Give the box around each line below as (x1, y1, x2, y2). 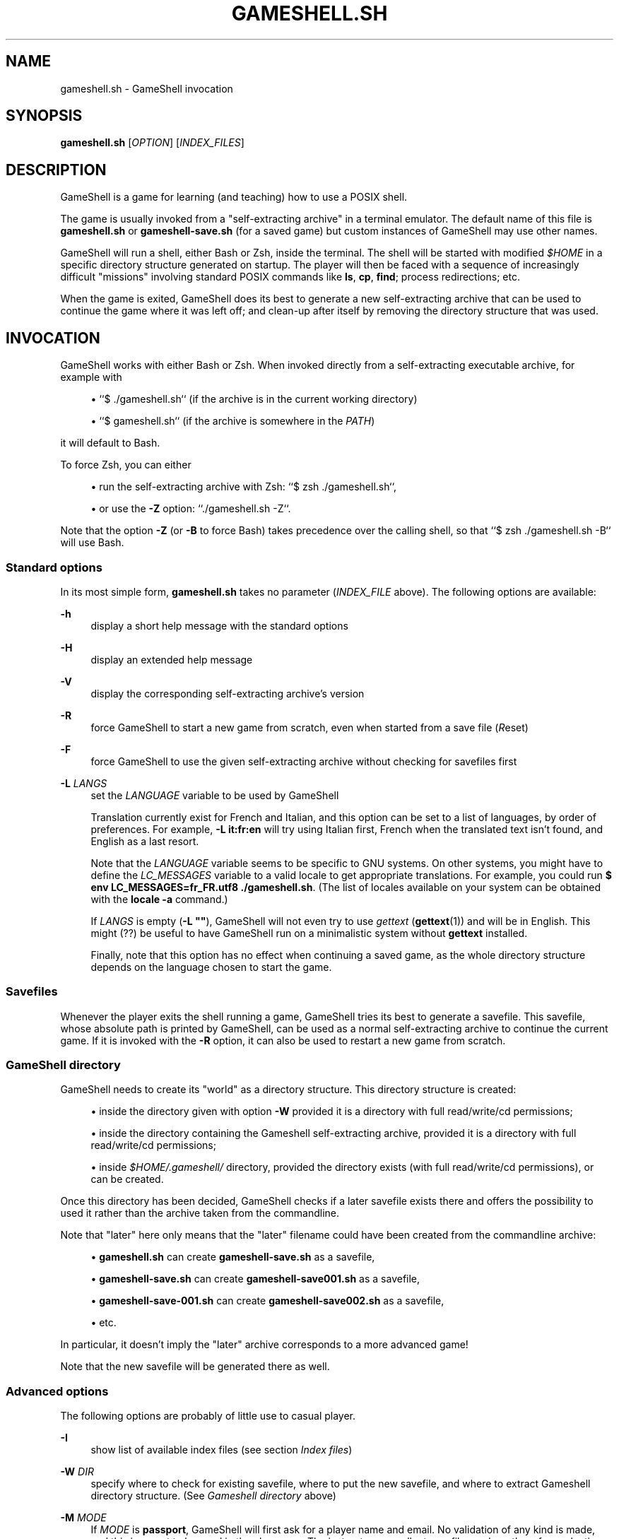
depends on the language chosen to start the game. (90, 960, 332, 973)
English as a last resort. (90, 835, 199, 847)
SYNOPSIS (6, 107, 83, 125)
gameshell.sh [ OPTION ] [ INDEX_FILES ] (60, 136, 244, 149)
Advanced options (6, 1384, 109, 1398)
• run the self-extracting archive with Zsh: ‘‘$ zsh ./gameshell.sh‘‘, (90, 480, 397, 493)
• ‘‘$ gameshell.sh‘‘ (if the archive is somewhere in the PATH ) (90, 415, 375, 427)
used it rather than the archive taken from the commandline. (60, 1207, 340, 1220)
